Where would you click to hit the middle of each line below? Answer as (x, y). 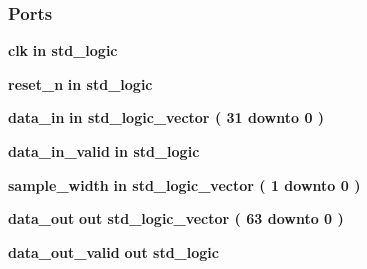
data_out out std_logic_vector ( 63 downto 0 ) (176, 218)
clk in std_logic (63, 50)
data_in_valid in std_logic (104, 151)
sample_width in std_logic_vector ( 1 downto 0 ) (184, 184)
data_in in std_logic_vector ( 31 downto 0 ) (166, 117)
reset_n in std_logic (80, 83)
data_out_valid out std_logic (113, 251)
